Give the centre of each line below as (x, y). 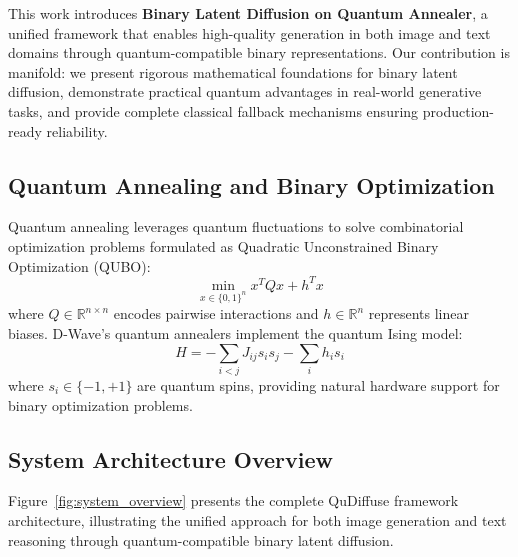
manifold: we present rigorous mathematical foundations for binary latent (233, 71)
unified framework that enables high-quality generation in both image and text (249, 32)
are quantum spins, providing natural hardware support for (318, 384)
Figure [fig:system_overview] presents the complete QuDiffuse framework (233, 500)
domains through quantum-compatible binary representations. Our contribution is (259, 52)
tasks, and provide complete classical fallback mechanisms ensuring (213, 110)
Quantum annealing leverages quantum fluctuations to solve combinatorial (236, 226)
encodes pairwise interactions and (216, 313)
